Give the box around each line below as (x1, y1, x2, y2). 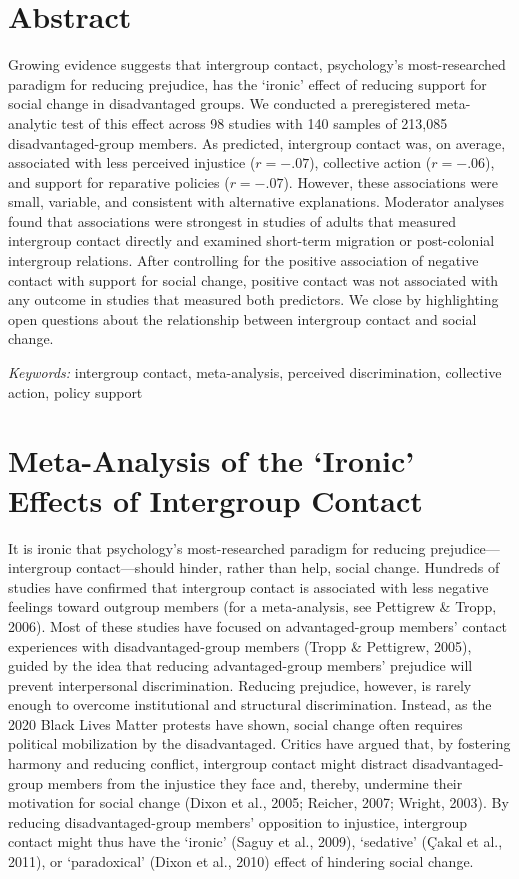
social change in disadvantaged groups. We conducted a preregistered (8, 93, 431, 114)
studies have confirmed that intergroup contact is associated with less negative (8, 576, 489, 597)
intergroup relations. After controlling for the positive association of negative (8, 250, 479, 271)
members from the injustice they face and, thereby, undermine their (47, 772, 463, 793)
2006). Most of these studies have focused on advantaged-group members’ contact (8, 615, 508, 636)
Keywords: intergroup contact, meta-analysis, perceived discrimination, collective (8, 362, 502, 383)
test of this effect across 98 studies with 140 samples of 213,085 (61, 112, 448, 133)
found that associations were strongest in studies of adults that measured (8, 210, 457, 231)
